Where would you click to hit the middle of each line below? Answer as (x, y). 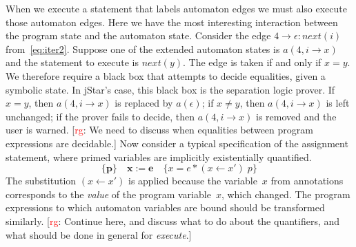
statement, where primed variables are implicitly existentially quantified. (159, 157)
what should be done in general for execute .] (99, 234)
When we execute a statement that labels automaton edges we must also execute (176, 8)
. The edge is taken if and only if (252, 62)
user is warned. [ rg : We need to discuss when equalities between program (159, 130)
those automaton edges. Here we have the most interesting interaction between (172, 22)
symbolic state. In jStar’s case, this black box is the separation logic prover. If (170, 89)
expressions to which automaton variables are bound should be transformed (165, 207)
